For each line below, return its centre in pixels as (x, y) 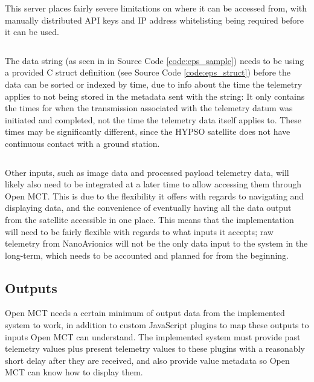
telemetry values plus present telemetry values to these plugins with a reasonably (155, 348)
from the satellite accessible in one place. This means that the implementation (149, 219)
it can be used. (32, 32)
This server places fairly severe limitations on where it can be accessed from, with (156, 8)
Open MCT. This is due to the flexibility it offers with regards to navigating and (155, 196)
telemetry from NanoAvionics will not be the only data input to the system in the (156, 243)
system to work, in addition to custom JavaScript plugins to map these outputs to (157, 325)
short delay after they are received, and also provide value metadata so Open (147, 360)
